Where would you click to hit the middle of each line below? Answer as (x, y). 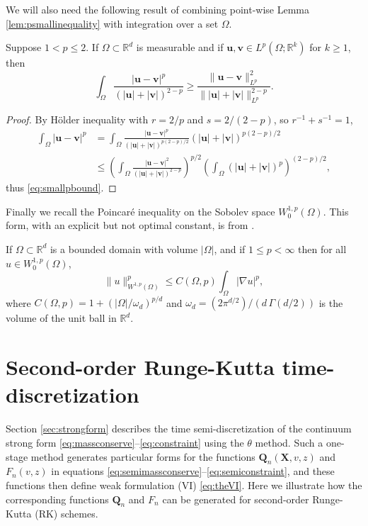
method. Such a (289, 442)
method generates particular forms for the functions (143, 456)
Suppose (24, 47)
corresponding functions (57, 499)
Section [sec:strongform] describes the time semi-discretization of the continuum (179, 429)
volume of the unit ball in (61, 318)
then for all (322, 248)
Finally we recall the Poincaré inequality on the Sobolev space (140, 211)
